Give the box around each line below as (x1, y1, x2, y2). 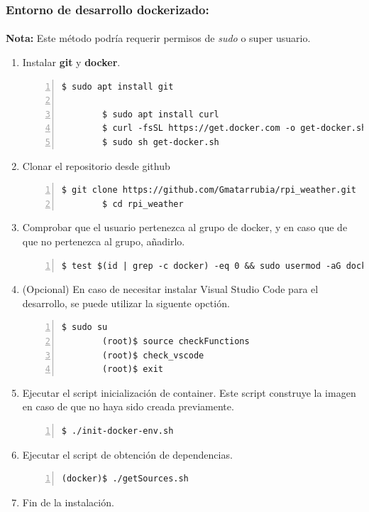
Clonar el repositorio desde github (22, 158, 170, 173)
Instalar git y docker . (22, 55, 121, 70)
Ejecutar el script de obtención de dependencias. (22, 447, 233, 462)
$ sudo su (61, 322, 108, 333)
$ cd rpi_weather (102, 198, 184, 209)
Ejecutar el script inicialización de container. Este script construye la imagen (22, 385, 356, 400)
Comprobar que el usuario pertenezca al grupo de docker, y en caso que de (22, 220, 348, 235)
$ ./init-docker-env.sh (61, 425, 174, 436)
